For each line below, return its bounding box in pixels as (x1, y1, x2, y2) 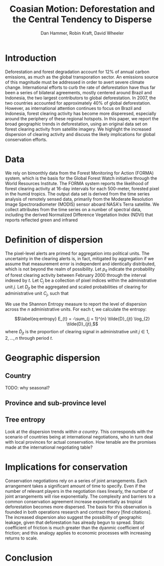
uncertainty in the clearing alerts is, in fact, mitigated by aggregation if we (5, 255, 154, 261)
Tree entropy (5, 416, 46, 424)
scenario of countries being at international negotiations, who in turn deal (5, 433, 153, 440)
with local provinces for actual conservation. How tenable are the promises (5, 439, 157, 445)
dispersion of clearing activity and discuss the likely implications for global (5, 131, 156, 137)
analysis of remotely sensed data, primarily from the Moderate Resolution (5, 196, 153, 202)
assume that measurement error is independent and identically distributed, (5, 261, 156, 267)
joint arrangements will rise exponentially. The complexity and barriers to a (5, 493, 156, 499)
